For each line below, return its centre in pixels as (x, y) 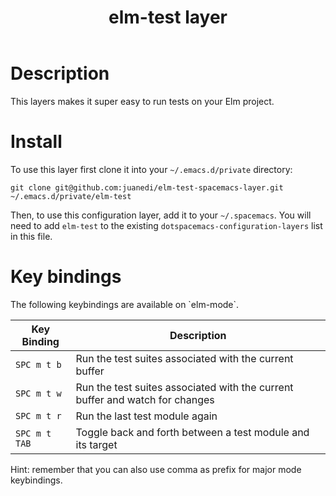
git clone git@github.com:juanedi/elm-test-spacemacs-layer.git (147, 187)
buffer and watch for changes (145, 399)
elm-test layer (168, 17)
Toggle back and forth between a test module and (192, 432)
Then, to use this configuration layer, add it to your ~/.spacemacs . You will (161, 215)
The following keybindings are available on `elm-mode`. (125, 304)
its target (96, 444)
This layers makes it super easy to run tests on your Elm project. (142, 101)
